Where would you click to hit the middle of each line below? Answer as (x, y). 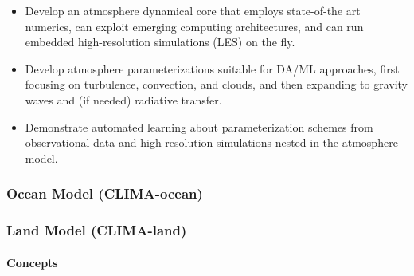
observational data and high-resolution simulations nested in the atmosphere (211, 142)
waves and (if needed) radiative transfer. (123, 99)
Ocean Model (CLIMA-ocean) (105, 193)
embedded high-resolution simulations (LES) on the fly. (160, 42)
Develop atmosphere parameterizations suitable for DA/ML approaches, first (212, 68)
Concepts (32, 262)
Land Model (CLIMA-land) (97, 230)
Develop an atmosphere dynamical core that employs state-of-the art (193, 10)
